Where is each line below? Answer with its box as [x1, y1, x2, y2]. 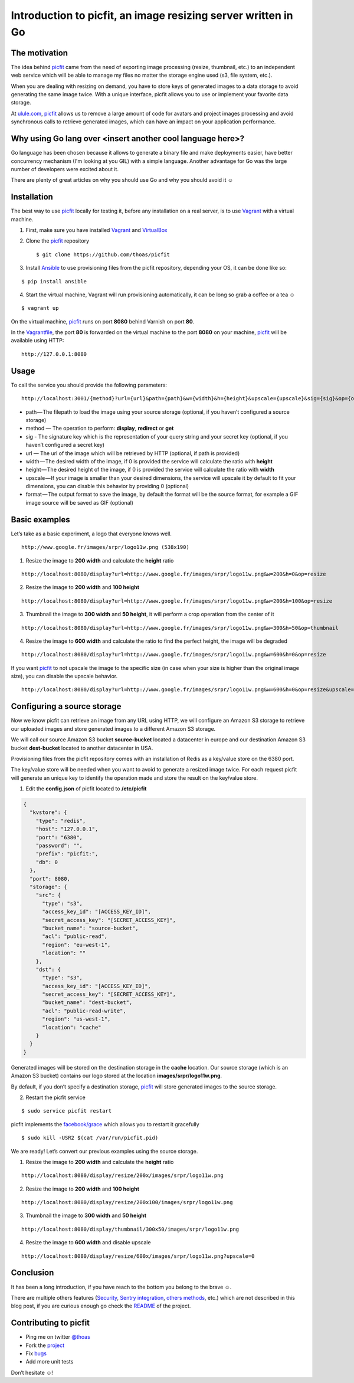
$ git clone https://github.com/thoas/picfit [36, 251, 171, 258]
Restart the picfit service [25, 1094, 86, 1101]
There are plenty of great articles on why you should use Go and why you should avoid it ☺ [11, 176, 233, 184]
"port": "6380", [35, 834, 83, 841]
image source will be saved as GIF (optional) [25, 499, 134, 506]
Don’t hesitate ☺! [11, 1369, 53, 1376]
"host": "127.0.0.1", [35, 826, 99, 832]
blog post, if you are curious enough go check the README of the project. [11, 1302, 191, 1310]
